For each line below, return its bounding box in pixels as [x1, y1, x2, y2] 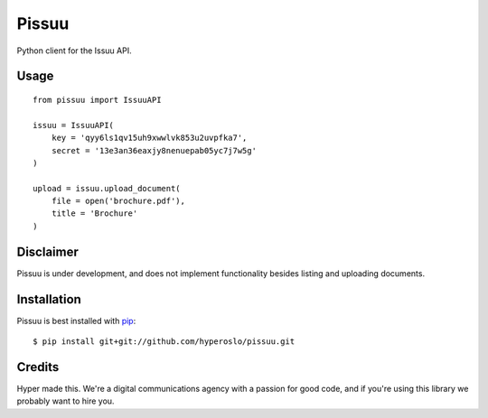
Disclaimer [16, 244, 79, 259]
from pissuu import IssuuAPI [33, 95, 162, 105]
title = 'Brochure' [51, 209, 138, 218]
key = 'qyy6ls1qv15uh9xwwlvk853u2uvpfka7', [51, 133, 248, 144]
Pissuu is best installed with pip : [16, 315, 136, 326]
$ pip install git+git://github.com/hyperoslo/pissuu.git [33, 337, 296, 347]
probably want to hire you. [16, 395, 115, 406]
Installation [16, 292, 81, 307]
